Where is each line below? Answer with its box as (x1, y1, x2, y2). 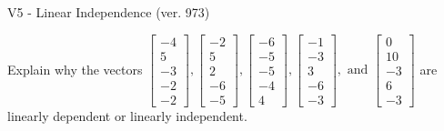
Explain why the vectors (7, 59, 143, 78)
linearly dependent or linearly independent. (7, 106, 247, 125)
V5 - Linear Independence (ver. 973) (7, 3, 210, 21)
